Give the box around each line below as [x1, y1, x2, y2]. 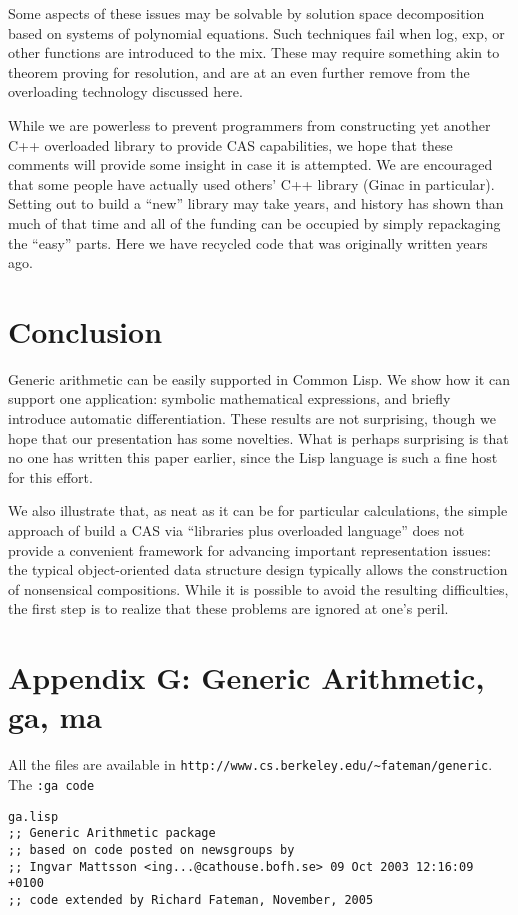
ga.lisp [8, 809, 59, 824]
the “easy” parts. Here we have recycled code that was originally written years [8, 232, 488, 253]
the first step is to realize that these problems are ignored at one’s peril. [8, 598, 449, 619]
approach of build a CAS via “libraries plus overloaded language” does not [8, 520, 465, 540]
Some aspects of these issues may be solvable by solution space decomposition [8, 3, 485, 23]
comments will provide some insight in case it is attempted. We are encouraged [8, 154, 493, 175]
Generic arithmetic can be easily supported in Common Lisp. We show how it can [8, 368, 510, 389]
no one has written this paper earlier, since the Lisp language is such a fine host [8, 447, 498, 468]
